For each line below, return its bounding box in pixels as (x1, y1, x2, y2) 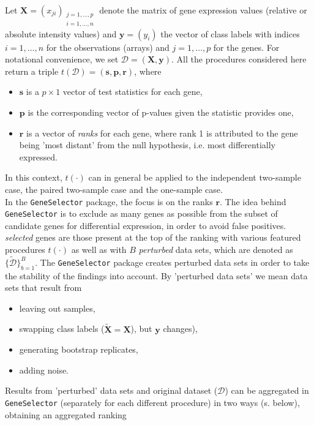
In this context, (5, 171, 62, 184)
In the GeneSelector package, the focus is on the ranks (5, 195, 213, 208)
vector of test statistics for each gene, (62, 85, 203, 98)
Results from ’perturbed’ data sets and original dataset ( (5, 384, 218, 397)
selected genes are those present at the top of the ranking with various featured (5, 231, 301, 244)
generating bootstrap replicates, (19, 343, 138, 356)
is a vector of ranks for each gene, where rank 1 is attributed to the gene (26, 126, 298, 139)
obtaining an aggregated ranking (5, 408, 127, 421)
